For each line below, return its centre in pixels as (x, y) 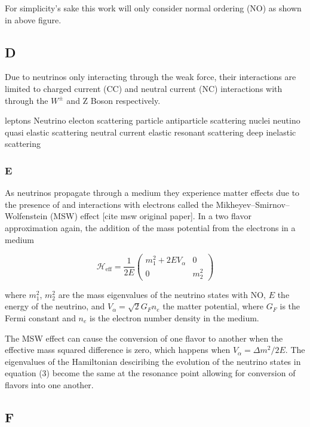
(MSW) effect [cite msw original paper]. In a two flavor (151, 216)
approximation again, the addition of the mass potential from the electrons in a (150, 227)
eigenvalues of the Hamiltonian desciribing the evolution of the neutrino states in (153, 361)
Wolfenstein (26, 216)
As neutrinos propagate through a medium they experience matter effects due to (152, 193)
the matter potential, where (213, 306)
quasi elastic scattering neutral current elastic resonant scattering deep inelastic (151, 132)
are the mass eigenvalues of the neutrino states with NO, (162, 294)
